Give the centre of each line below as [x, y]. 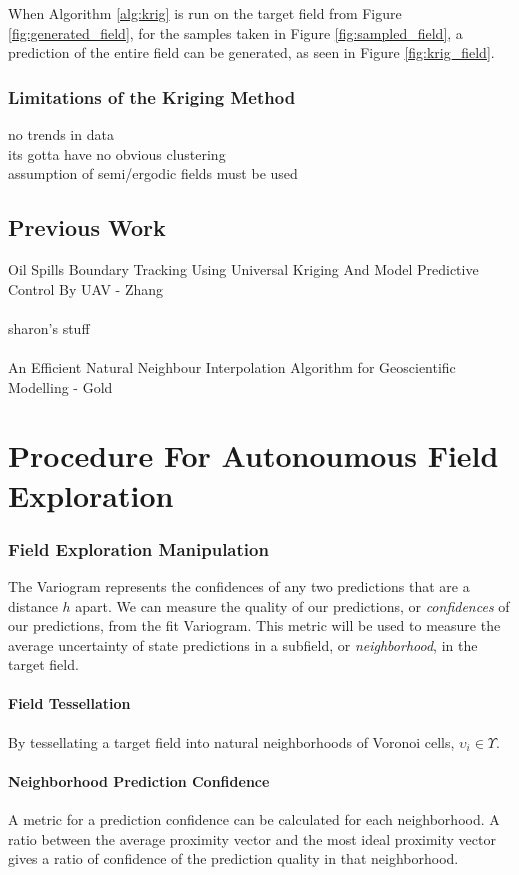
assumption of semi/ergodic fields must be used [153, 173]
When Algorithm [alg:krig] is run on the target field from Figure [205, 13]
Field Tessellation [69, 703]
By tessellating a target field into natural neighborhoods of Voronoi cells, [231, 741]
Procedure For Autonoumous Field [253, 455]
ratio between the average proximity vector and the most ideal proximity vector [252, 838]
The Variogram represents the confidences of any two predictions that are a [239, 585]
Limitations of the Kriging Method [152, 96]
